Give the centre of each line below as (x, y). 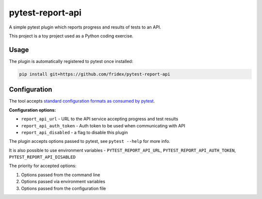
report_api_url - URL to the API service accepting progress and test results (100, 119)
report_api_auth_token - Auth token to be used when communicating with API (103, 125)
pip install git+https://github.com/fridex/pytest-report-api (95, 74)
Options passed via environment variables (63, 182)
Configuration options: (33, 110)
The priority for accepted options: (43, 166)
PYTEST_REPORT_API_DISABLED (42, 157)
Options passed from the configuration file (64, 188)
